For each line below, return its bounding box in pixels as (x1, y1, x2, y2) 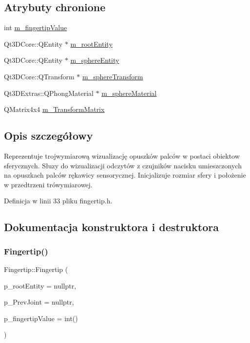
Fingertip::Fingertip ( (4, 264, 68, 274)
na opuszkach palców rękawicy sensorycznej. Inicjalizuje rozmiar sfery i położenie (4, 170, 246, 180)
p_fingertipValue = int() (4, 313, 78, 323)
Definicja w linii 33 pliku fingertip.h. (4, 196, 113, 206)
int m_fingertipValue (4, 22, 67, 33)
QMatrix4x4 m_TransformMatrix (4, 104, 105, 114)
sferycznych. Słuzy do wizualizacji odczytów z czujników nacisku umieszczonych (4, 160, 242, 170)
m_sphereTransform (82, 71, 143, 81)
